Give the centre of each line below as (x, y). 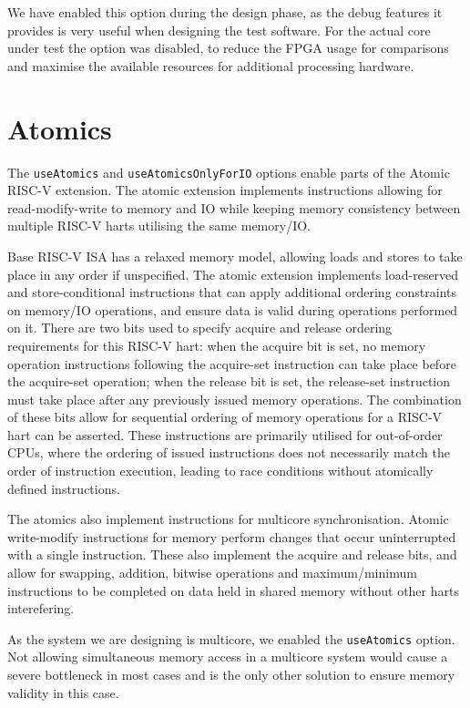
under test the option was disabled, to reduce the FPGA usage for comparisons (228, 48)
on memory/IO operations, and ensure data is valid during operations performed (233, 309)
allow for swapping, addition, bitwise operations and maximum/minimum (212, 573)
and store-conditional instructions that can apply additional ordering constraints (232, 292)
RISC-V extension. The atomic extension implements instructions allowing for (225, 190)
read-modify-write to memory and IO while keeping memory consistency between (234, 207)
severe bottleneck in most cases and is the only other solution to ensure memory (231, 675)
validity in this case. (63, 692)
